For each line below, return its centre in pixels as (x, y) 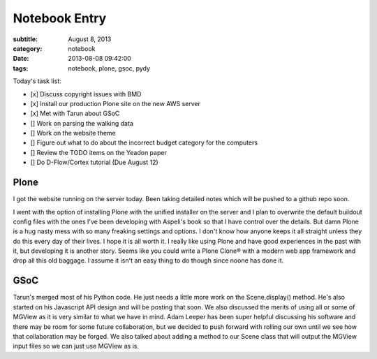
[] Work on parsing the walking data (82, 123)
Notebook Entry (60, 18)
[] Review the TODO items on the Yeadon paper (98, 152)
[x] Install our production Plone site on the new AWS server (115, 103)
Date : (21, 59)
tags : (21, 68)
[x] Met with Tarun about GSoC (75, 113)
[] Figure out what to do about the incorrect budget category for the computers (144, 142)
